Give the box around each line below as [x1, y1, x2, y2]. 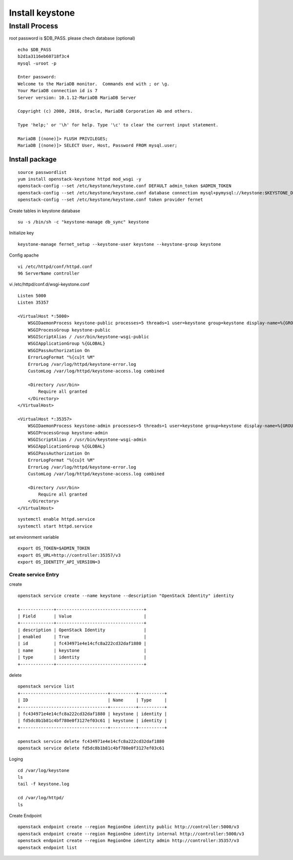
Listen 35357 [18, 300, 49, 306]
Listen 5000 [18, 293, 46, 298]
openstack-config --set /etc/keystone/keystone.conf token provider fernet [18, 197, 203, 203]
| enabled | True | [18, 634, 146, 640]
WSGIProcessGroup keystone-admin [27, 430, 108, 435]
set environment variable [9, 534, 59, 540]
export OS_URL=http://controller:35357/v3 [18, 552, 121, 558]
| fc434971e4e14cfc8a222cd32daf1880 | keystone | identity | [18, 711, 167, 717]
